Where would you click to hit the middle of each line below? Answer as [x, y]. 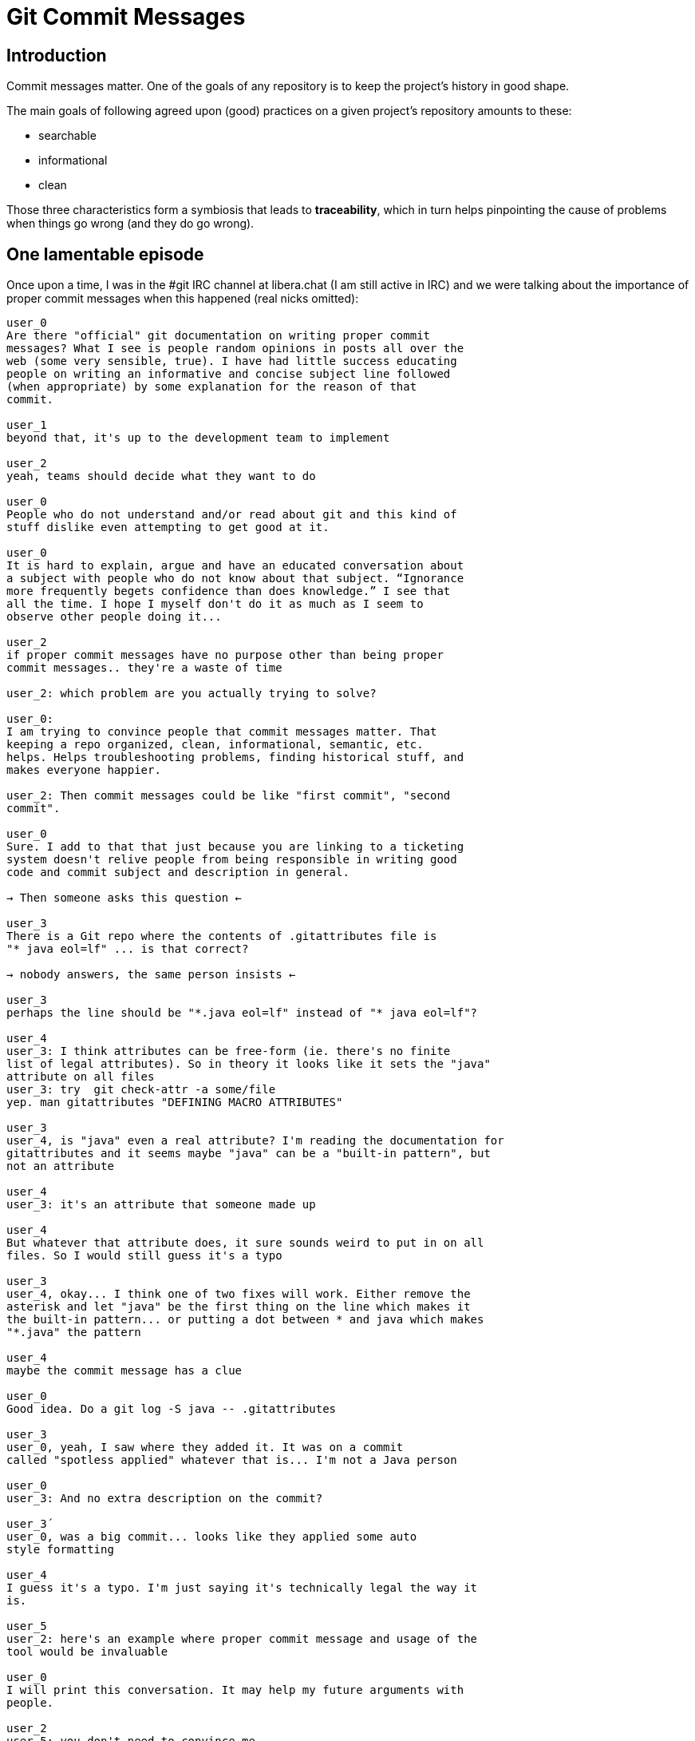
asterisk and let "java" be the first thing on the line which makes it [239, 1307]
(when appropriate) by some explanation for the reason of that [212, 387]
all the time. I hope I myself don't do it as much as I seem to [215, 604]
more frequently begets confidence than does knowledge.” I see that [229, 591]
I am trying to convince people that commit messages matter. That [222, 732]
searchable [67, 136]
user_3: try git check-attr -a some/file [141, 1090]
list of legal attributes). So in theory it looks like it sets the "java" [249, 1064]
